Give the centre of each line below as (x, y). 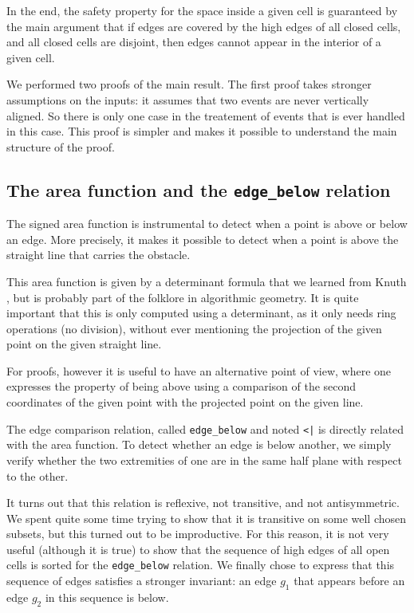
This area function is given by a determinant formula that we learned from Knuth (207, 281)
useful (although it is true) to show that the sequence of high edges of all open (198, 549)
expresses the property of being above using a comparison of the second (181, 386)
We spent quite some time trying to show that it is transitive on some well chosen (207, 518)
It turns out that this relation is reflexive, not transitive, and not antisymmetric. (203, 503)
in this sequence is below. (107, 597)
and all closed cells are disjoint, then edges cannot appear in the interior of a (194, 42)
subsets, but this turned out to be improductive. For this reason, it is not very (198, 534)
